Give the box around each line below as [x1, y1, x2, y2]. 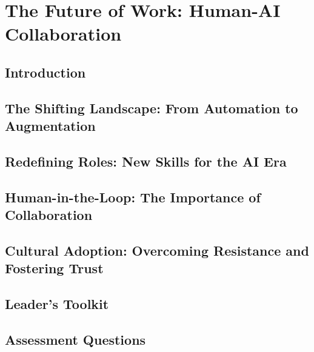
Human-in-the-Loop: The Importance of [5, 187, 261, 206]
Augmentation [5, 116, 96, 135]
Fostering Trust [5, 259, 104, 277]
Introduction [5, 62, 86, 81]
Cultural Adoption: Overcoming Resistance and [5, 241, 309, 259]
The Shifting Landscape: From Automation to [5, 98, 298, 117]
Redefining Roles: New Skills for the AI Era [5, 151, 287, 170]
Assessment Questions [5, 330, 146, 348]
